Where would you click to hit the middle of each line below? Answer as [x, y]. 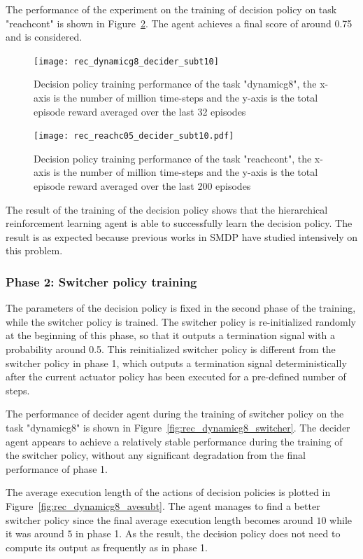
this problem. [34, 250]
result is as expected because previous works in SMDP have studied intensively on [182, 236]
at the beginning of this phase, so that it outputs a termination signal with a [171, 335]
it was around [35, 533]
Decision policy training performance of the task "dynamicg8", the [175, 84]
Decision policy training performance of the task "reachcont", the [173, 158]
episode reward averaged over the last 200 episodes [142, 186]
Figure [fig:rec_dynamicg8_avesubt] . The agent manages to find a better [163, 505]
